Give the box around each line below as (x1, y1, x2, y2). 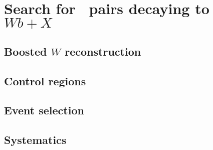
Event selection (4, 102, 84, 118)
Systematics (4, 132, 67, 147)
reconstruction (65, 43, 141, 59)
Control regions (4, 73, 86, 88)
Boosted (4, 43, 47, 59)
